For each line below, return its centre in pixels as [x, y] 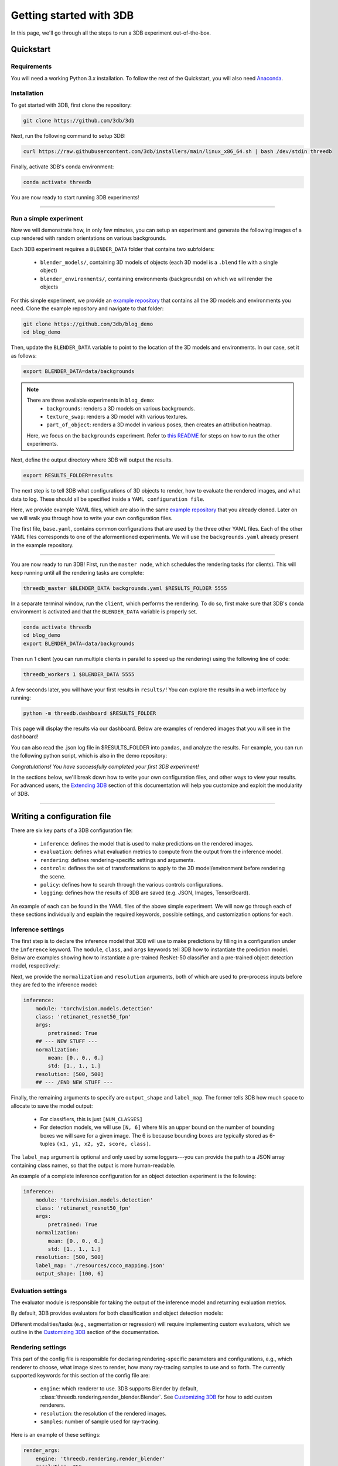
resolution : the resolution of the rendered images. [103, 1413]
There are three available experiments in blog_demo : [91, 400]
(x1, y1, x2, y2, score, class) [103, 1144]
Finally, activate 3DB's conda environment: [62, 167]
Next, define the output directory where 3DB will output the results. [92, 460]
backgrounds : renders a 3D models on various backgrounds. [121, 408]
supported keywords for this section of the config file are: [80, 1375]
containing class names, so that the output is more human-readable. [93, 1165]
